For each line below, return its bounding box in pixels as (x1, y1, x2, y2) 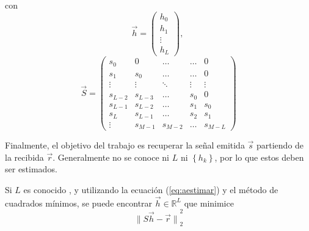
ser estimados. (5, 163, 57, 175)
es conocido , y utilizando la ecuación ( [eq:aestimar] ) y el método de (23, 183, 278, 196)
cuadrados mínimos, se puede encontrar (5, 196, 153, 209)
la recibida (5, 150, 44, 163)
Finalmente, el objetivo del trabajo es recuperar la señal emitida (5, 139, 245, 152)
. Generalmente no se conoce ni (53, 150, 170, 163)
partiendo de (256, 139, 304, 152)
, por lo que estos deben (214, 150, 304, 163)
